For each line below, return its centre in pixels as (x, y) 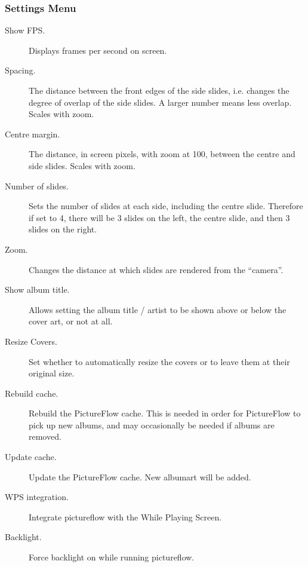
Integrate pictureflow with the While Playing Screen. (125, 517)
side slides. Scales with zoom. (82, 165)
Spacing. (20, 70)
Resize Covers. (31, 341)
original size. (52, 373)
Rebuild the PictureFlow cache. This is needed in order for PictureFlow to (165, 413)
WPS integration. (37, 497)
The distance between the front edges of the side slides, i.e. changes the (159, 90)
